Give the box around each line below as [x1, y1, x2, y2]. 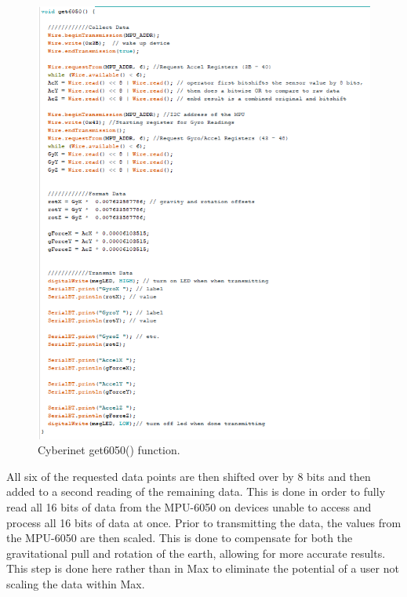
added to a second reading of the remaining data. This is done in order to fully [6, 483, 386, 500]
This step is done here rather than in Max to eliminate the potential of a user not [6, 560, 399, 577]
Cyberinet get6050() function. [38, 442, 180, 458]
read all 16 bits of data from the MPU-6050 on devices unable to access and [6, 499, 372, 515]
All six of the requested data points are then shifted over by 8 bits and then [6, 468, 371, 484]
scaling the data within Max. [6, 575, 145, 592]
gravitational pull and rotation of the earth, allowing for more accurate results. [6, 544, 386, 561]
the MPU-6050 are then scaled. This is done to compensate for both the [6, 530, 353, 546]
